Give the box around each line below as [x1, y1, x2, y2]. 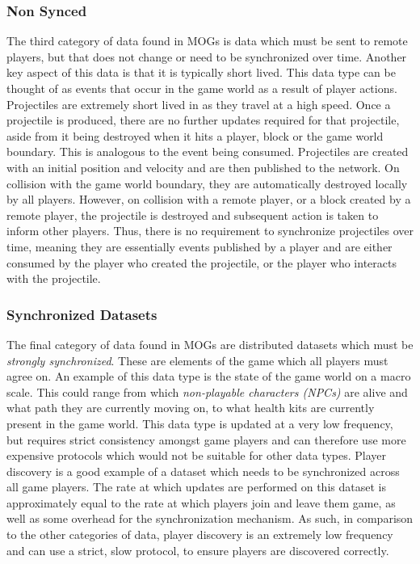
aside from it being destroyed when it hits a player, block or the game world [6, 127, 384, 144]
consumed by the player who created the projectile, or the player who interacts [6, 254, 397, 271]
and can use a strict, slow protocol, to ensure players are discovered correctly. [6, 541, 389, 558]
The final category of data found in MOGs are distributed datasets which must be [6, 335, 414, 352]
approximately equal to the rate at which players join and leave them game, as [6, 494, 396, 511]
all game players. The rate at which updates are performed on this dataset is [6, 478, 386, 495]
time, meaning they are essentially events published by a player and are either [6, 238, 393, 255]
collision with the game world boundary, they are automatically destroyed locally [6, 175, 408, 192]
